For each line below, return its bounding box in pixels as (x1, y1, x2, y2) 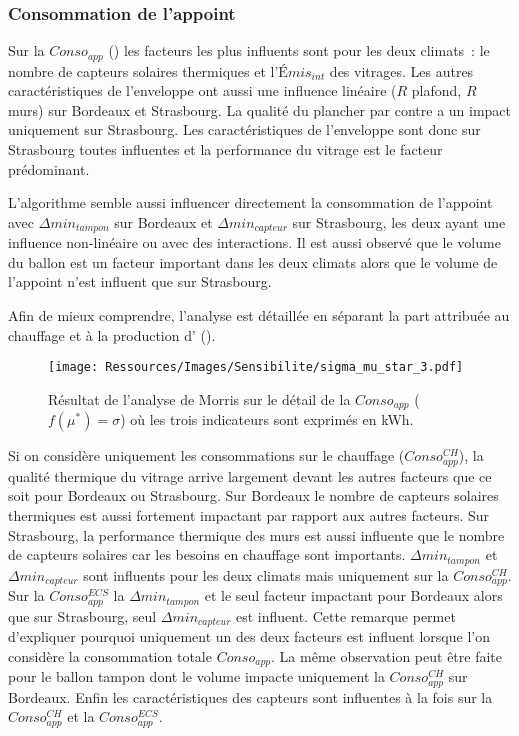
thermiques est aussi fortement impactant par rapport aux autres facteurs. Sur (8, 505, 490, 525)
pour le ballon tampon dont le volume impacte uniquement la (8, 666, 385, 687)
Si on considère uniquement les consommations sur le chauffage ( (8, 445, 405, 466)
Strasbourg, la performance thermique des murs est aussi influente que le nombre (8, 524, 505, 545)
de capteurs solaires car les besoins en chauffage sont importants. (8, 544, 406, 565)
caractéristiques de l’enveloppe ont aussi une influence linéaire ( (8, 80, 397, 101)
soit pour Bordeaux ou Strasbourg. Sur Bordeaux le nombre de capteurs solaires (8, 485, 499, 506)
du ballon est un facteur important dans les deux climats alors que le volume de (8, 251, 498, 272)
